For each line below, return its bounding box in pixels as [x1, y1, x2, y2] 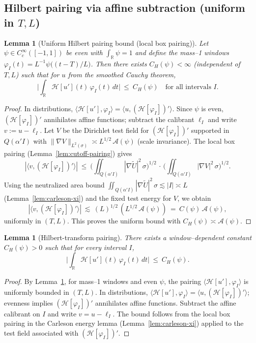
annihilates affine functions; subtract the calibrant [44, 114, 195, 125]
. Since [172, 103, 193, 114]
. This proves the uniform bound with [67, 216, 181, 226]
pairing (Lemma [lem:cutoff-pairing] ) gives [4, 148, 132, 158]
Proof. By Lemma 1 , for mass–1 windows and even [4, 276, 158, 286]
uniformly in [4, 216, 41, 226]
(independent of [193, 58, 240, 68]
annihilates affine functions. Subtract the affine [95, 297, 236, 308]
